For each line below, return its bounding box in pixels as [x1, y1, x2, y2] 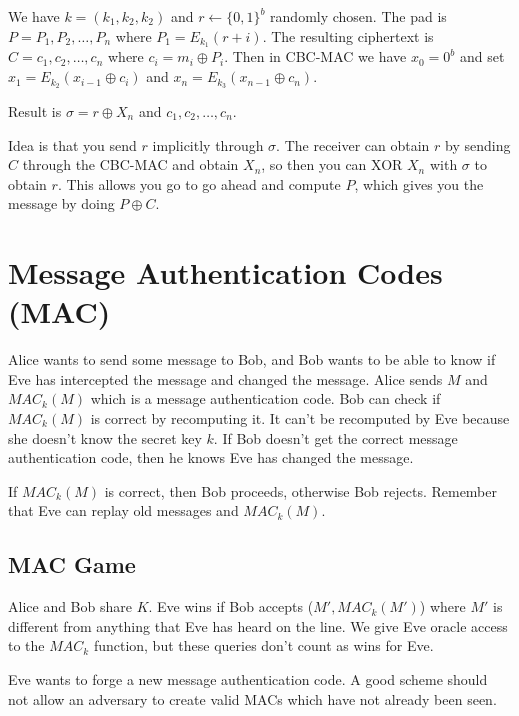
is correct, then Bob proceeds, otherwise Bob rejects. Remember [104, 480, 498, 501]
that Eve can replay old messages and [8, 500, 239, 521]
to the [8, 635, 45, 656]
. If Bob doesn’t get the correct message [213, 427, 458, 448]
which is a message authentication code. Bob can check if [90, 388, 441, 409]
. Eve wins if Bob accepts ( [148, 596, 314, 617]
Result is [8, 100, 62, 121]
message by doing [8, 193, 115, 214]
